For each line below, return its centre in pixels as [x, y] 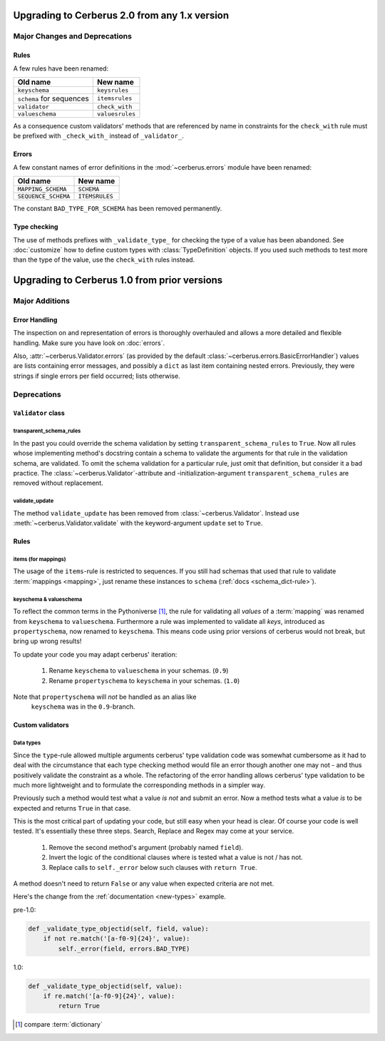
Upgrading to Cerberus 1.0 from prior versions [118, 281]
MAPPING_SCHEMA [42, 189]
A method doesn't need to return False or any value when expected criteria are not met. [144, 883]
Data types [27, 743]
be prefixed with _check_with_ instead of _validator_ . [99, 136]
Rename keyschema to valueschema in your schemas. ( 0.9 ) [139, 671]
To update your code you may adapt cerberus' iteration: [95, 654]
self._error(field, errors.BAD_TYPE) [124, 949]
